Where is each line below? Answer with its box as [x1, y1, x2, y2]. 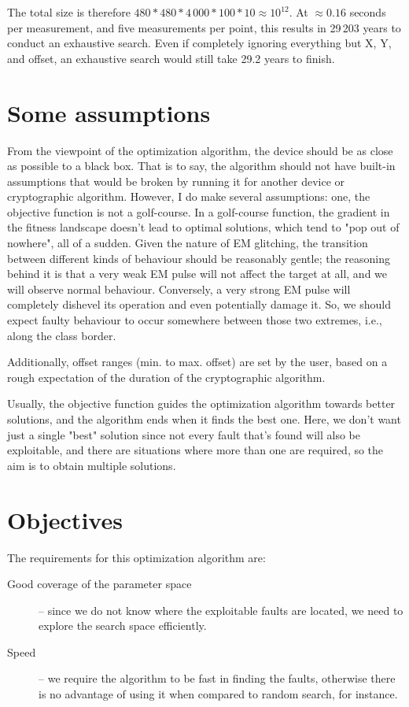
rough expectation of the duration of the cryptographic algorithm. [7, 368, 326, 385]
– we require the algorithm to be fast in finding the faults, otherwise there [39, 670, 396, 687]
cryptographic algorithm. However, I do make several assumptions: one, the [7, 188, 370, 205]
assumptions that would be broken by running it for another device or [7, 172, 345, 189]
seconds [349, 4, 386, 20]
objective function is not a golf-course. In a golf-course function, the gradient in [7, 203, 390, 220]
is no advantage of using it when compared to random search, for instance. [39, 686, 398, 702]
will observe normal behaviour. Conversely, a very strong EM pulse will [7, 280, 351, 297]
